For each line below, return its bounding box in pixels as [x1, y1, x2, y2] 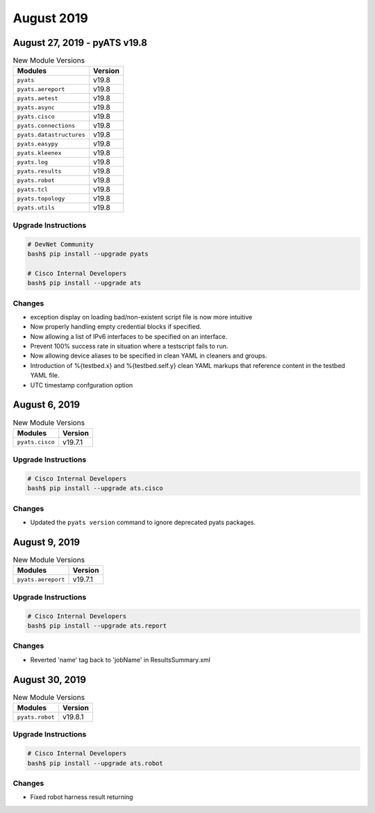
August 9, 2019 [12, 537, 80, 548]
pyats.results [17, 167, 62, 175]
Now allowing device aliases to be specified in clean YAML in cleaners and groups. [30, 351, 267, 360]
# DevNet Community [27, 240, 94, 248]
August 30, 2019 [12, 673, 87, 685]
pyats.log [17, 158, 49, 166]
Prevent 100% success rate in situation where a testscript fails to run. [30, 342, 228, 351]
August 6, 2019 [12, 399, 80, 411]
